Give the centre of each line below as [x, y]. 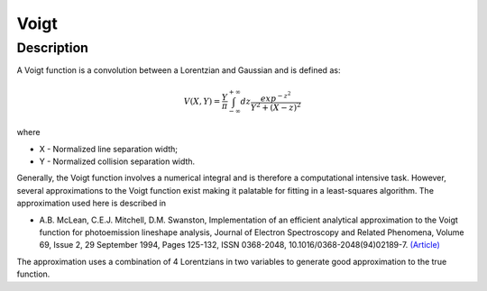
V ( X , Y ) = [202, 101]
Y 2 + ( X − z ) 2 [276, 106]
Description [53, 48]
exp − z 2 [276, 97]
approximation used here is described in [92, 204]
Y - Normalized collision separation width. [117, 161]
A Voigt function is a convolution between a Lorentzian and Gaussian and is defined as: [179, 70]
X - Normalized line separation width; [109, 149]
